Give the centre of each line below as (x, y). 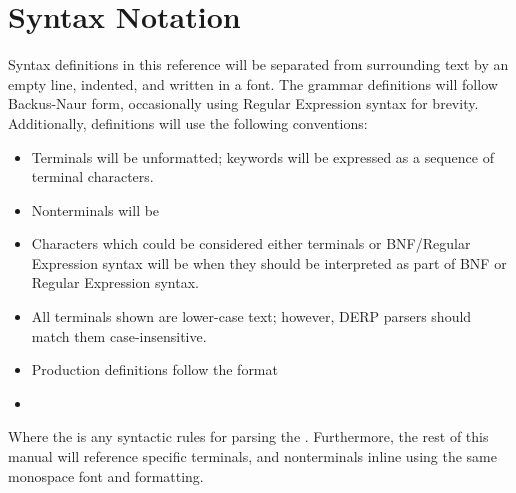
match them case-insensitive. (119, 335)
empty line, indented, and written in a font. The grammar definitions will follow (253, 83)
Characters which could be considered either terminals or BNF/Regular (251, 243)
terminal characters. (92, 176)
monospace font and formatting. (106, 475)
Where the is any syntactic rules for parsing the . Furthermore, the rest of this (248, 436)
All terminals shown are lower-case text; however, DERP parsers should (251, 316)
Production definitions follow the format (154, 369)
